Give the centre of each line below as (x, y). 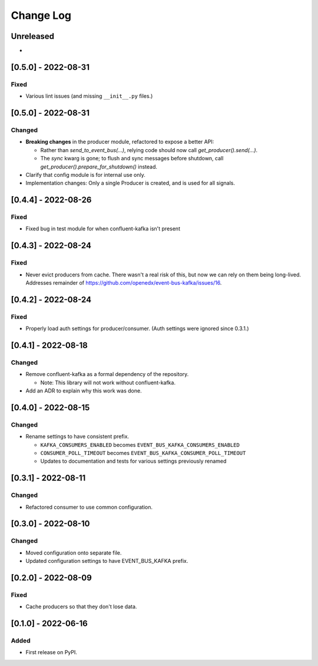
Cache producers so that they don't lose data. (81, 606)
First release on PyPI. (52, 652)
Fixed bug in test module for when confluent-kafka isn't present (103, 229)
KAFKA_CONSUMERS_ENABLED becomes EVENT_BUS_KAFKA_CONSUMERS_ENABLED (140, 444)
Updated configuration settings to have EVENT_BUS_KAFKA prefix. (107, 561)
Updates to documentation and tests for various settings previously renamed (133, 461)
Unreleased (33, 36)
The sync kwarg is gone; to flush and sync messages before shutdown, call (132, 159)
